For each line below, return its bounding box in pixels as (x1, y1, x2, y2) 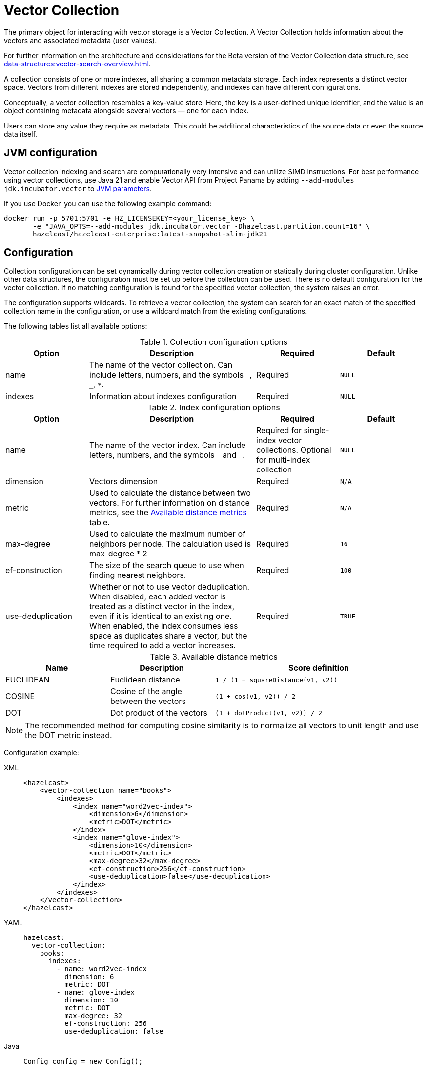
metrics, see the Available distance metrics (89, 508, 247, 518)
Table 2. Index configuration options (147, 403, 280, 413)
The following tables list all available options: (4, 322, 147, 331)
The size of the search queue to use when (89, 560, 244, 571)
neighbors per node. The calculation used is (89, 539, 251, 549)
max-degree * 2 (89, 549, 147, 559)
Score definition (288, 663, 349, 673)
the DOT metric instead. (25, 730, 112, 741)
